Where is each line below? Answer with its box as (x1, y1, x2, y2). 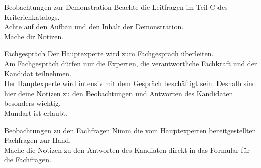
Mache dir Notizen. (4, 31, 64, 41)
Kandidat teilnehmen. (4, 68, 72, 78)
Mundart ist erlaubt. (4, 107, 68, 118)
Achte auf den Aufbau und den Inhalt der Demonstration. (4, 21, 184, 32)
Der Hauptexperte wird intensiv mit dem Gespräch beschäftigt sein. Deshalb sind (4, 78, 256, 89)
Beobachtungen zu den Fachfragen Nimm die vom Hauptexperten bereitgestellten (4, 124, 256, 135)
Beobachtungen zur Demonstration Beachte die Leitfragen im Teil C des (4, 2, 228, 12)
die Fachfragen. (4, 154, 51, 165)
